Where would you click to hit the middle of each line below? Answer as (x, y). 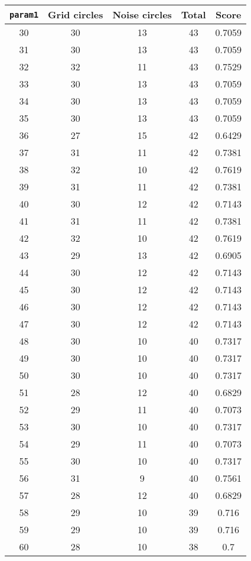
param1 (24, 14)
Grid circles (76, 14)
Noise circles (142, 14)
